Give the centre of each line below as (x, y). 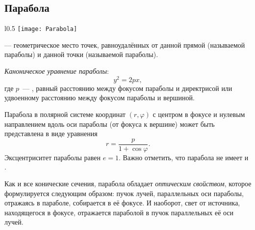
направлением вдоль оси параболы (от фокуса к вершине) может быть (110, 124)
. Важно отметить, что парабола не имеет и (183, 157)
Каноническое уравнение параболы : (57, 71)
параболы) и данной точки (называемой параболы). (81, 54)
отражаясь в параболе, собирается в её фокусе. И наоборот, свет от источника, (122, 203)
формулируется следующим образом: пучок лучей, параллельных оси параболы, (124, 193)
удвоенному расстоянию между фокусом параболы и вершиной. (100, 98)
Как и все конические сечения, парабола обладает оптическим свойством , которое (128, 183)
